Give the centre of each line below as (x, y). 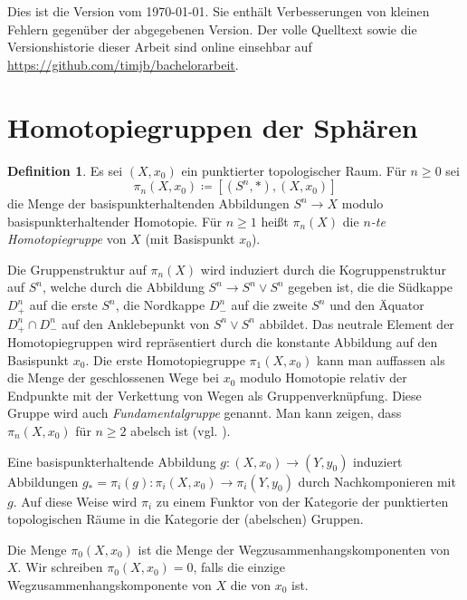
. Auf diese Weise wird (75, 501)
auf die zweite (269, 305)
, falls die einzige (239, 567)
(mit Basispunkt (190, 239)
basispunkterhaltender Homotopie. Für (115, 221)
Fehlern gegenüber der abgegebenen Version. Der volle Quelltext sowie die (212, 29)
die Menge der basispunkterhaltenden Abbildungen (148, 203)
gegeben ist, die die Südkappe (371, 287)
